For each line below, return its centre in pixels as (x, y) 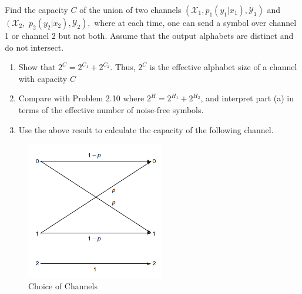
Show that (37, 67)
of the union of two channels (130, 9)
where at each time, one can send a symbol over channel (195, 22)
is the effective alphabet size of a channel (223, 67)
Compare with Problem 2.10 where (81, 98)
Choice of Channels (63, 285)
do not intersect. (34, 47)
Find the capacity (36, 9)
